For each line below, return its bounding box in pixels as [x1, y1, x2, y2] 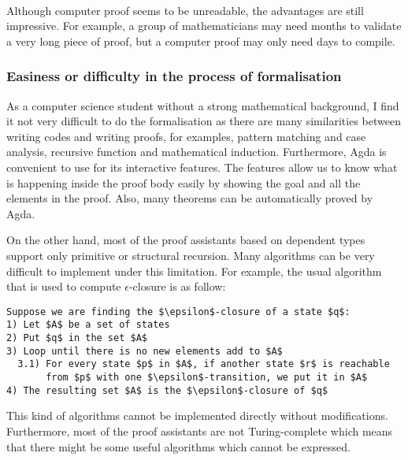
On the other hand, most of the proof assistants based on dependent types [6, 232, 365, 248]
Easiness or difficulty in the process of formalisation [6, 66, 342, 86]
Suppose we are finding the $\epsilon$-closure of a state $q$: [6, 306, 351, 317]
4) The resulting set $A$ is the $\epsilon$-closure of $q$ [6, 384, 328, 396]
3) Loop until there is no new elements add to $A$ [6, 345, 283, 357]
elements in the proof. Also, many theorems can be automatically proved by [6, 190, 373, 206]
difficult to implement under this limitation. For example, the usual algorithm [6, 262, 382, 279]
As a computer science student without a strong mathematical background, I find [6, 97, 399, 113]
